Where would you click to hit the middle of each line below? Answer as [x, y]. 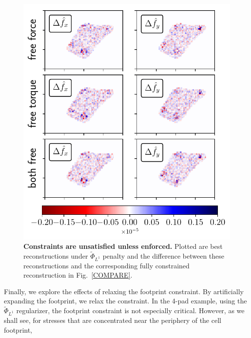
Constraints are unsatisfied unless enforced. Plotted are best [123, 246]
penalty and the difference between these [164, 255]
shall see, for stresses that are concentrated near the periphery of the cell [113, 320]
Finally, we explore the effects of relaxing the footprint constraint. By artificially [124, 291]
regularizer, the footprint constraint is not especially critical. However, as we [130, 310]
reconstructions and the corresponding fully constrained [106, 265]
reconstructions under [56, 255]
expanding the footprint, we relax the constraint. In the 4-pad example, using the [125, 301]
